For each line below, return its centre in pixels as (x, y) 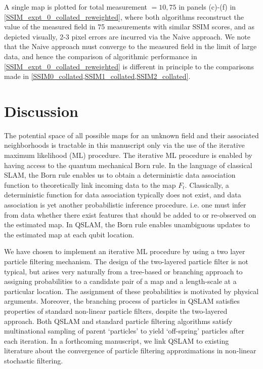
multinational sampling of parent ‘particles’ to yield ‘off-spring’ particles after (124, 331)
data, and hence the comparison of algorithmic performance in (101, 56)
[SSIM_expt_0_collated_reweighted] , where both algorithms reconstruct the (124, 16)
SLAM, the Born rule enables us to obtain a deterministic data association (120, 175)
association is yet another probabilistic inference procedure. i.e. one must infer (125, 205)
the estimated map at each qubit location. (69, 234)
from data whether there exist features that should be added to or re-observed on (130, 214)
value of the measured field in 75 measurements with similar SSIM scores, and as (129, 27)
